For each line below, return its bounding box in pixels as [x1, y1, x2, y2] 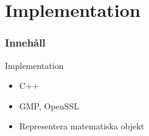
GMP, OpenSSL [19, 99, 79, 112]
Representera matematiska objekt [19, 120, 145, 132]
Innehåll [5, 35, 46, 50]
